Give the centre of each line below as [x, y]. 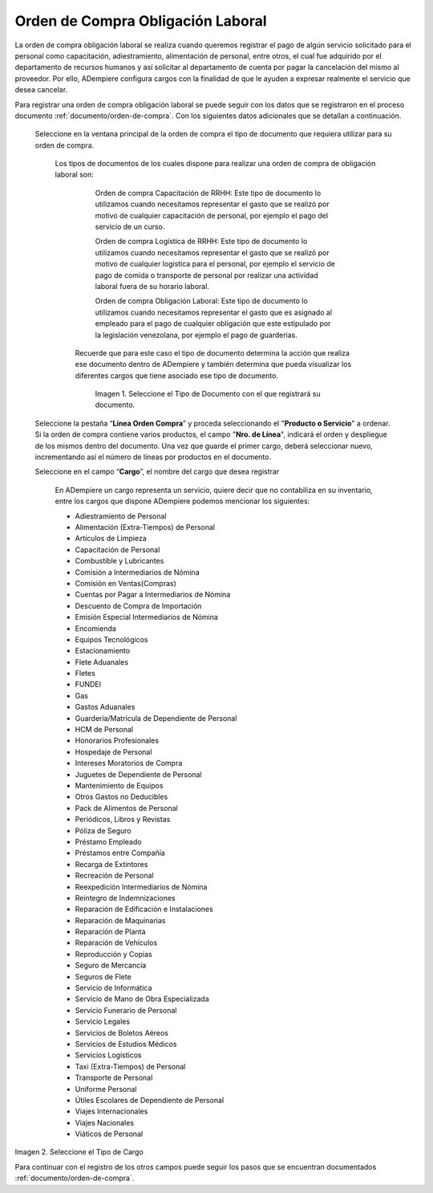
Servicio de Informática [113, 988]
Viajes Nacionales [105, 1122]
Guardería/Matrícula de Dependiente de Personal [156, 718]
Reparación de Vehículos [116, 943]
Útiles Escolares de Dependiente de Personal [150, 1100]
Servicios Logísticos [108, 1055]
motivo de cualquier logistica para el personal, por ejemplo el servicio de [215, 264]
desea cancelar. [41, 90]
